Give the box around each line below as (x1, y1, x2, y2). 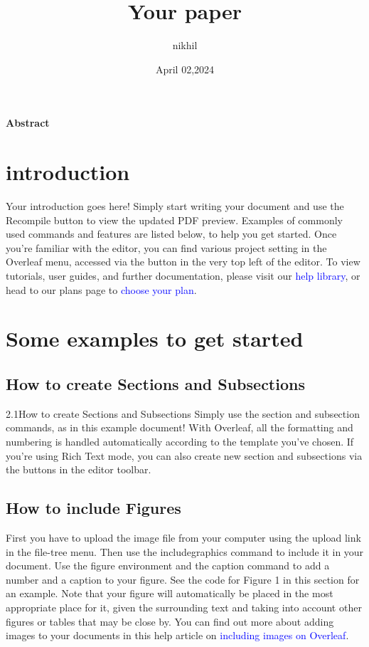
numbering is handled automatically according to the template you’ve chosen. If (6, 433, 354, 448)
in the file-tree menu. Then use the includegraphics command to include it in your (6, 544, 364, 559)
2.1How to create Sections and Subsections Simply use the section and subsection (6, 406, 360, 421)
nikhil (172, 38, 198, 53)
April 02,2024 (155, 61, 215, 76)
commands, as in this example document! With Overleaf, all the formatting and (6, 420, 353, 435)
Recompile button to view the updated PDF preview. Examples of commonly (6, 212, 343, 227)
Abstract (6, 115, 50, 130)
